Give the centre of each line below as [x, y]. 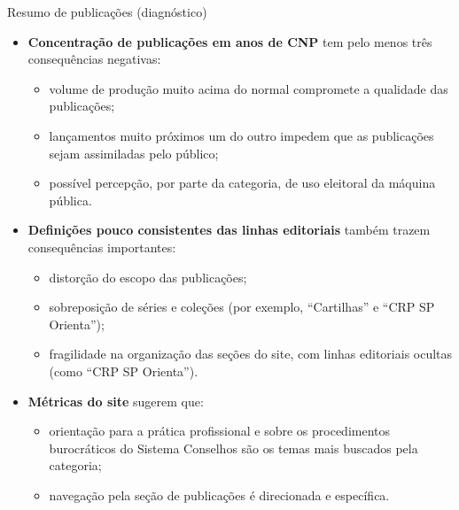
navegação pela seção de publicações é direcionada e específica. [219, 495]
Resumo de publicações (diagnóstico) [107, 12]
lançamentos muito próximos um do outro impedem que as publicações [241, 135]
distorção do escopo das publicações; [148, 277]
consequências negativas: [94, 59]
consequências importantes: [102, 247]
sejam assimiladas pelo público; [134, 153]
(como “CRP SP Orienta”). [124, 371]
